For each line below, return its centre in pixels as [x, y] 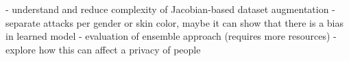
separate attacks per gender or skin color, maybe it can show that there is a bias [174, 22]
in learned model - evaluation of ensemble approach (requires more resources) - [171, 36]
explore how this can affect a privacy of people [103, 49]
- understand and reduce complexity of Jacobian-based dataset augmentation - [170, 9]
